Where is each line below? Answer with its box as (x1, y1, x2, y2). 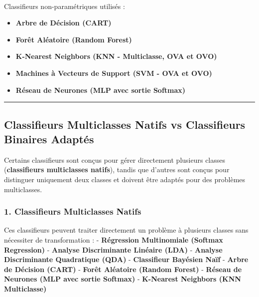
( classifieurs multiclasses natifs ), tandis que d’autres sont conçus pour (4, 164, 230, 175)
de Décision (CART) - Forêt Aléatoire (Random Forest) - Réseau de (4, 264, 242, 274)
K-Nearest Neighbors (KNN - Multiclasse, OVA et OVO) (15, 51, 217, 61)
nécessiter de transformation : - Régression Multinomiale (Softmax (4, 234, 223, 245)
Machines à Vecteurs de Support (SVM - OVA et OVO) (15, 67, 212, 78)
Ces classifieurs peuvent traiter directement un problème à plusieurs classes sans (4, 225, 249, 235)
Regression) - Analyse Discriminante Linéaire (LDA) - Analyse (4, 244, 223, 255)
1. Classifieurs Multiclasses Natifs (4, 205, 141, 218)
